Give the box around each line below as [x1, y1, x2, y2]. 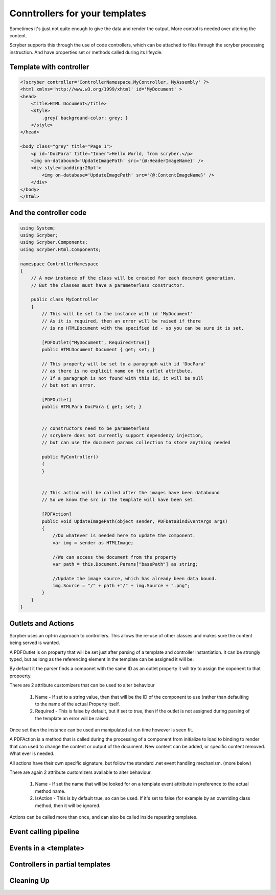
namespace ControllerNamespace [20, 261, 99, 267]
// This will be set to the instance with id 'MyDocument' [41, 311, 193, 317]
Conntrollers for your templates [9, 8, 147, 19]
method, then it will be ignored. [35, 802, 101, 809]
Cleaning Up [9, 876, 50, 885]
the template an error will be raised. [35, 715, 110, 721]
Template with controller [9, 62, 89, 71]
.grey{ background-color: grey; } [41, 115, 128, 121]
